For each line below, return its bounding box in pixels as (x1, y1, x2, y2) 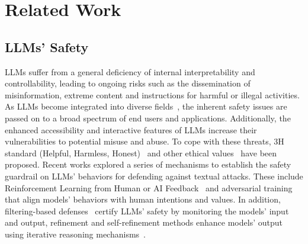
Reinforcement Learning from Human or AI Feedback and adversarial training (5, 181, 293, 194)
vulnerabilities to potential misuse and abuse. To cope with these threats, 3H (5, 135, 284, 147)
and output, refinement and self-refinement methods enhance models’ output (5, 216, 283, 229)
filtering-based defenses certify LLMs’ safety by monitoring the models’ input (5, 204, 289, 217)
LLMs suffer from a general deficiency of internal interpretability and (5, 65, 255, 78)
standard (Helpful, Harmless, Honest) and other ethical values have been (5, 146, 277, 159)
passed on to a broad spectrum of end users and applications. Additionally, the (5, 111, 291, 124)
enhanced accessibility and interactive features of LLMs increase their (5, 123, 257, 136)
